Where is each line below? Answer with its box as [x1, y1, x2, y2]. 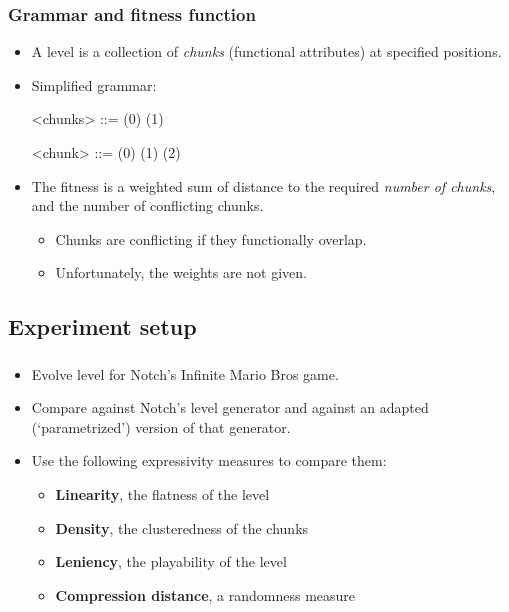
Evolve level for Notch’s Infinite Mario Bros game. [31, 363, 339, 384]
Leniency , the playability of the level [55, 551, 287, 572]
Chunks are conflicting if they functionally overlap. [55, 228, 367, 249]
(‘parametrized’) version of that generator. [31, 416, 291, 437]
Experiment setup [8, 311, 197, 342]
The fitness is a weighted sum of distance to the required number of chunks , [31, 175, 496, 196]
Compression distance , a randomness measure [55, 584, 356, 605]
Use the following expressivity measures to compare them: [31, 450, 387, 471]
